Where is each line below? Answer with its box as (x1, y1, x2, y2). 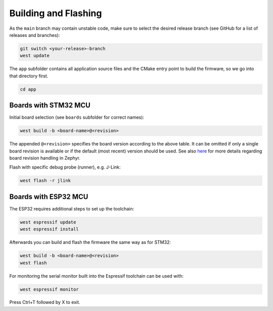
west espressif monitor (20, 286, 79, 292)
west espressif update (20, 219, 76, 225)
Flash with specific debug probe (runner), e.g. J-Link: (9, 164, 121, 170)
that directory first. (9, 73, 49, 79)
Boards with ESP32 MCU (9, 192, 88, 201)
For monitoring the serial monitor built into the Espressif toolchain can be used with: (9, 273, 184, 279)
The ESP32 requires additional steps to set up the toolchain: (9, 205, 134, 212)
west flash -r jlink (20, 178, 71, 184)
